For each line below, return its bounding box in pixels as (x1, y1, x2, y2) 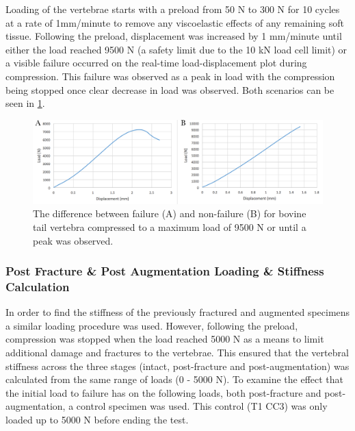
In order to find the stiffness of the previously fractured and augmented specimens (5, 305, 350, 319)
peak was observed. (33, 233, 114, 247)
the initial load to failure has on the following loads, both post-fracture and (5, 385, 321, 399)
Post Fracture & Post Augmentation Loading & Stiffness (5, 262, 324, 280)
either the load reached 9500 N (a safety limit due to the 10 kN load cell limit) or (5, 42, 347, 56)
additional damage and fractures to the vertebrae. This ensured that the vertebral (5, 345, 349, 360)
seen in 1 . (5, 96, 45, 110)
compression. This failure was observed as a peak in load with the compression (5, 69, 335, 83)
